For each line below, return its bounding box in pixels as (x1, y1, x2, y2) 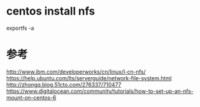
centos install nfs (6, 4, 95, 18)
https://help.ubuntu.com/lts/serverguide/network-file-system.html (6, 74, 172, 81)
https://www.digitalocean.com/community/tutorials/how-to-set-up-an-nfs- (6, 87, 194, 95)
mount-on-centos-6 (6, 94, 57, 101)
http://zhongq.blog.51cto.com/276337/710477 (6, 81, 122, 88)
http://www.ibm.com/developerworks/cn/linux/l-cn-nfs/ (6, 68, 146, 75)
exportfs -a (6, 24, 35, 32)
